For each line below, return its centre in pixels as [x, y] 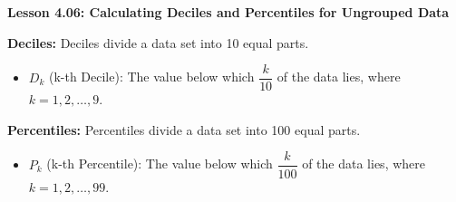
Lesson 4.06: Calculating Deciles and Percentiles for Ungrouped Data [228, 12]
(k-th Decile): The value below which [151, 77]
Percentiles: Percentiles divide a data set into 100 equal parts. [184, 129]
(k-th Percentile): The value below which [160, 164]
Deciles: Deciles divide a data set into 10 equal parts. [158, 42]
